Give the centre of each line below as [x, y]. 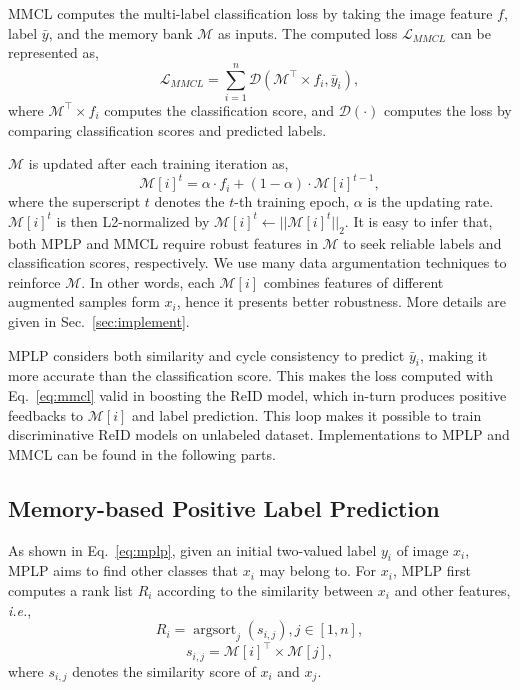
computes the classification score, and [219, 109]
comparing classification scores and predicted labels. [167, 129]
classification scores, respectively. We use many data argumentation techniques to [257, 262]
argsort [215, 630]
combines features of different [353, 281]
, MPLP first [431, 570]
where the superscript [74, 201]
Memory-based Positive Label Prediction [224, 507]
